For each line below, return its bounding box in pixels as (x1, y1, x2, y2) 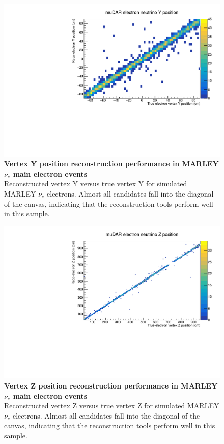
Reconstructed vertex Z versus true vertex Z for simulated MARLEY (4, 400, 219, 411)
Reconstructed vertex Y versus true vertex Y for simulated (4, 178, 187, 189)
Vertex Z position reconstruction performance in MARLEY (4, 380, 218, 391)
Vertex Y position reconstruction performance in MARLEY (4, 158, 219, 169)
